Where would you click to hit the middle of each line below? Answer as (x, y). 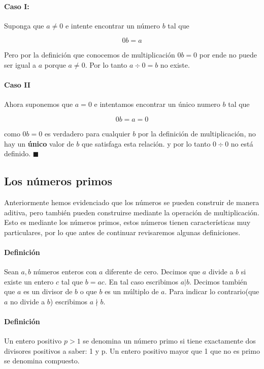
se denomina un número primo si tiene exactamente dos (169, 341)
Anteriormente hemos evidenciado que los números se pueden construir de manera (132, 202)
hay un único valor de (39, 143)
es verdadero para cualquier (87, 133)
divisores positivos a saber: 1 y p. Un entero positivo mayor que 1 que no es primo (132, 350)
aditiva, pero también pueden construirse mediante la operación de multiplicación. (132, 212)
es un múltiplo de (132, 291)
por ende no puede (228, 55)
